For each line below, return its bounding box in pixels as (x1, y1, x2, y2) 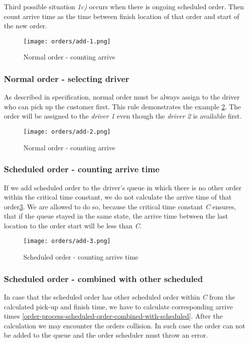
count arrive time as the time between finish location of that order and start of (4, 11, 240, 21)
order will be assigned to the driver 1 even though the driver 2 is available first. (4, 111, 242, 121)
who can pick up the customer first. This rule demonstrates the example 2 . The (4, 101, 241, 111)
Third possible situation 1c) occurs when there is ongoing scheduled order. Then (4, 1, 244, 11)
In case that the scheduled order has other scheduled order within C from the (4, 291, 235, 302)
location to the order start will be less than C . (4, 220, 142, 230)
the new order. (4, 20, 47, 31)
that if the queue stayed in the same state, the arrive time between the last (4, 211, 228, 221)
